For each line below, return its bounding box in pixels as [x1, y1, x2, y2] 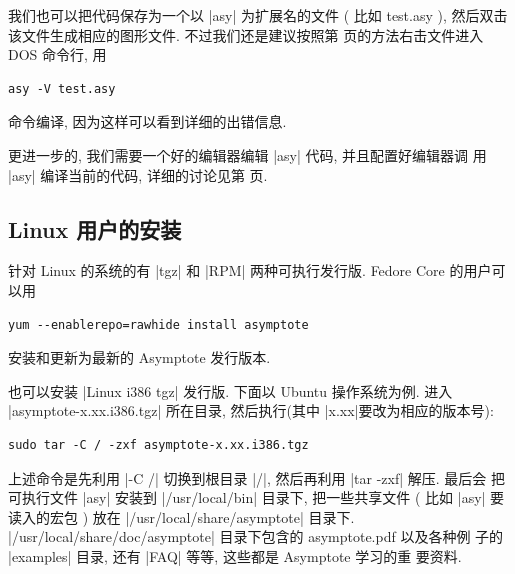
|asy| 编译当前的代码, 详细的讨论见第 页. [8, 164, 268, 185]
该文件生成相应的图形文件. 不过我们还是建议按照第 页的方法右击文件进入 [8, 24, 484, 45]
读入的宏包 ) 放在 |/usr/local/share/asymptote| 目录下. [8, 506, 355, 527]
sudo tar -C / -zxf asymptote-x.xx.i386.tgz [8, 437, 309, 452]
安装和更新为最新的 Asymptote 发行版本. [8, 347, 271, 368]
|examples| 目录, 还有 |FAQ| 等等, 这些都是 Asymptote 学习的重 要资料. [8, 545, 462, 566]
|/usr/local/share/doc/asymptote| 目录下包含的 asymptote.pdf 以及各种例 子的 [8, 526, 504, 547]
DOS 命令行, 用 [8, 44, 107, 65]
